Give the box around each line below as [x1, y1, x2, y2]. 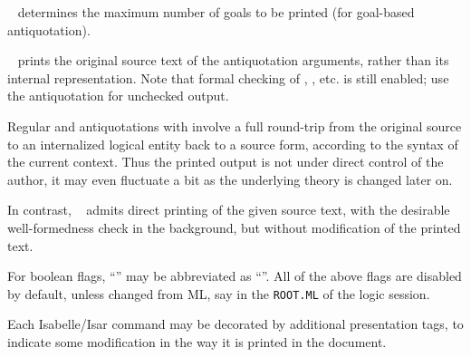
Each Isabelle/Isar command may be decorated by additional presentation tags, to [7, 314, 464, 333]
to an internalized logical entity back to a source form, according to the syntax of [7, 134, 458, 153]
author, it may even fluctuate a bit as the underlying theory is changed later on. [7, 169, 453, 188]
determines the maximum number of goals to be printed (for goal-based [17, 3, 415, 21]
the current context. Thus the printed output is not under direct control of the [7, 152, 444, 171]
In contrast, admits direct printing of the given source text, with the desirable [7, 200, 450, 219]
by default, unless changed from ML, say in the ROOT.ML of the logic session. [7, 284, 430, 303]
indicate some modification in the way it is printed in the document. [7, 332, 387, 351]
